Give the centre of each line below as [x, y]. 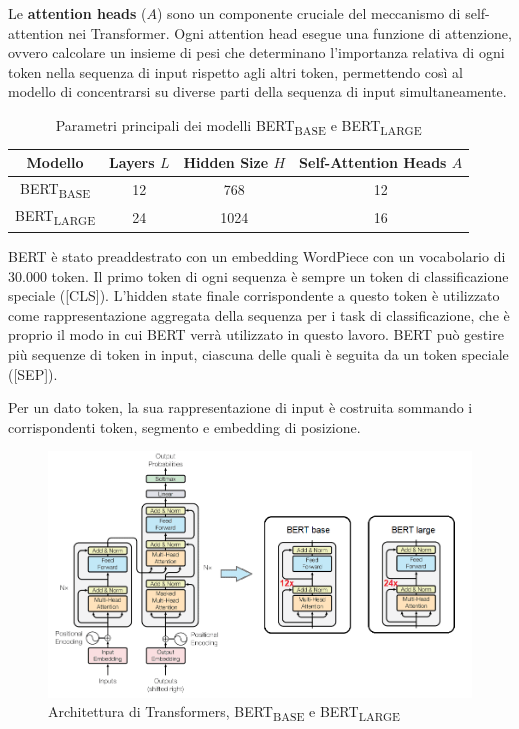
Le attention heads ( [77, 13]
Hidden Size [226, 162]
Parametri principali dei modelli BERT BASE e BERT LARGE [238, 126]
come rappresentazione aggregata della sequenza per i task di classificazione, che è [259, 314]
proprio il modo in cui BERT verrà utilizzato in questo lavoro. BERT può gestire [256, 334]
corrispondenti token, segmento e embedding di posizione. [184, 426]
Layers [132, 162]
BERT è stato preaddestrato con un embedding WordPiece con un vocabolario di [257, 255]
